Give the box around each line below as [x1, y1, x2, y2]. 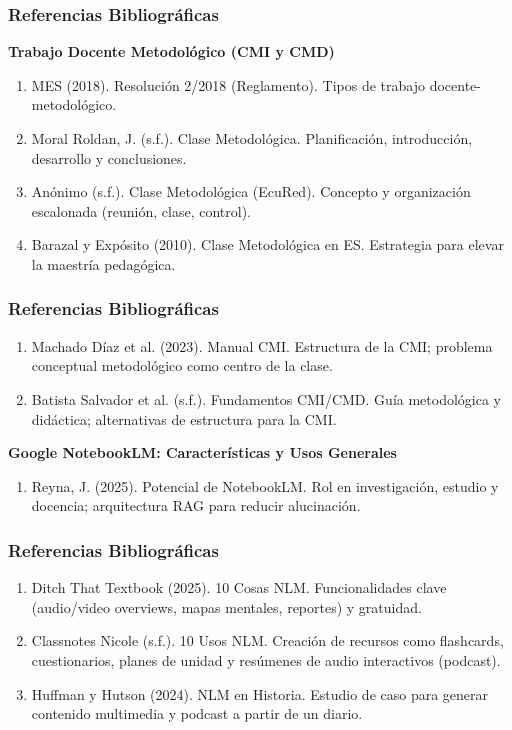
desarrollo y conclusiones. [31, 147, 187, 168]
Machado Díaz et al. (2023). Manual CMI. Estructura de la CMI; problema [31, 335, 493, 356]
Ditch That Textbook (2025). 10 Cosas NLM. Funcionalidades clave [31, 577, 447, 598]
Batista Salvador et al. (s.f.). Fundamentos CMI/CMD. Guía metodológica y [31, 388, 501, 409]
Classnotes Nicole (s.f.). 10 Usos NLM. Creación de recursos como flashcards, [31, 630, 504, 651]
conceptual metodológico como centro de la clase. [31, 355, 333, 376]
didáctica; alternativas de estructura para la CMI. [31, 408, 337, 429]
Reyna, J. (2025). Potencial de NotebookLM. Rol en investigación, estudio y [31, 475, 499, 496]
